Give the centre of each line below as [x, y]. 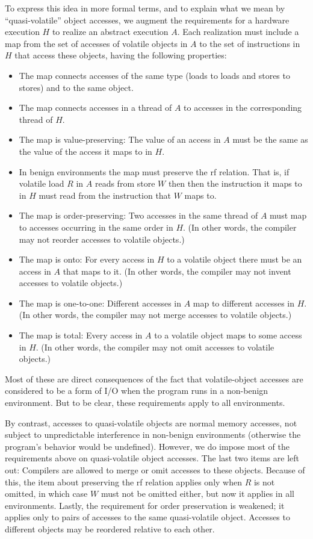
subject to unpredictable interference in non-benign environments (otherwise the [153, 435]
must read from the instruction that [105, 195]
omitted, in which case [46, 494]
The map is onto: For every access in [87, 259]
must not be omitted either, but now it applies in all [197, 494]
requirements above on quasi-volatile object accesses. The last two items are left [152, 458]
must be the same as [270, 139]
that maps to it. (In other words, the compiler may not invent [177, 271]
